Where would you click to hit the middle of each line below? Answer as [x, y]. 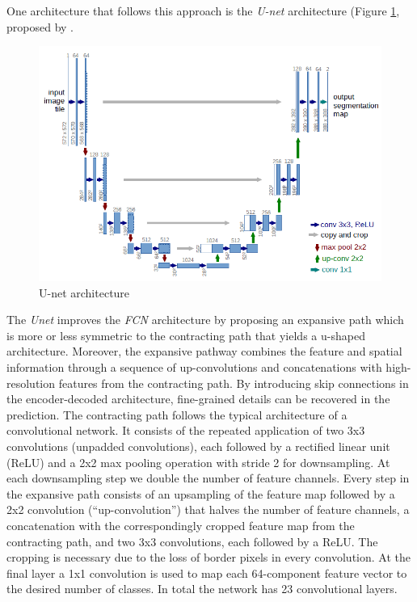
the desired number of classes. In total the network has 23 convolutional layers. [202, 589]
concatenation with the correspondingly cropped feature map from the [181, 525]
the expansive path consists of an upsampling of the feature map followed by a [201, 493]
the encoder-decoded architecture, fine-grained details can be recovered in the [198, 399]
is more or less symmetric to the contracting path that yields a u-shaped [186, 335]
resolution [31, 383]
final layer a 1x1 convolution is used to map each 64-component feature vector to [207, 573]
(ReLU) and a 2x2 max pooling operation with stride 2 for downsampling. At [198, 462]
